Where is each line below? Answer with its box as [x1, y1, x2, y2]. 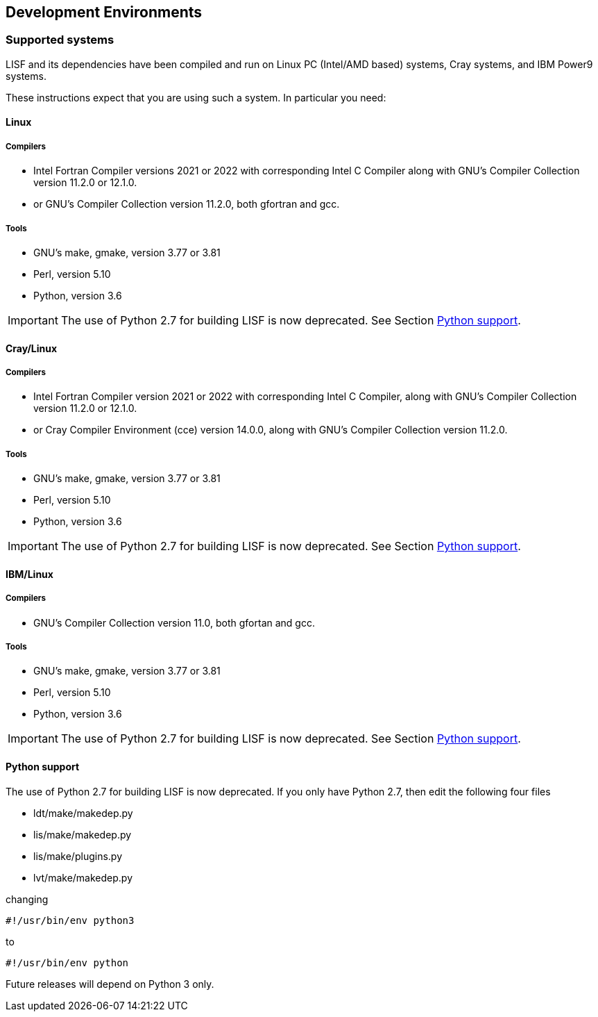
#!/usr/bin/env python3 [6, 914, 135, 926]
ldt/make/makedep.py [33, 807, 133, 819]
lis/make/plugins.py [33, 850, 122, 862]
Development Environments [6, 3, 203, 21]
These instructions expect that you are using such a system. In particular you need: [6, 91, 386, 104]
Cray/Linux [6, 342, 58, 354]
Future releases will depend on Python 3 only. [6, 977, 214, 990]
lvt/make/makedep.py [33, 871, 133, 884]
